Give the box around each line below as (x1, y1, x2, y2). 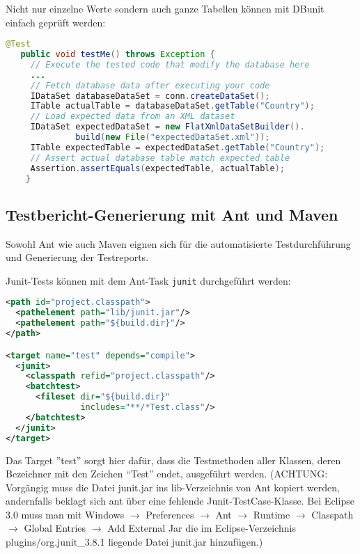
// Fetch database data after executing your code (30, 80, 270, 90)
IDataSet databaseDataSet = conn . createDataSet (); (30, 90, 270, 101)
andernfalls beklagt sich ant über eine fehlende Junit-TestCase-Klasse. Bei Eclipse (6, 493, 354, 508)
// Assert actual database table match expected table (30, 152, 290, 163)
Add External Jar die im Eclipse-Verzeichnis (107, 521, 296, 535)
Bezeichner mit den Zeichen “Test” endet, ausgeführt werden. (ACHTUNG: (6, 466, 328, 481)
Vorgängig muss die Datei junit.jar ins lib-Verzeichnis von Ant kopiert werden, (6, 480, 340, 494)
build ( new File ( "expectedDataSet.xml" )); (75, 132, 270, 143)
